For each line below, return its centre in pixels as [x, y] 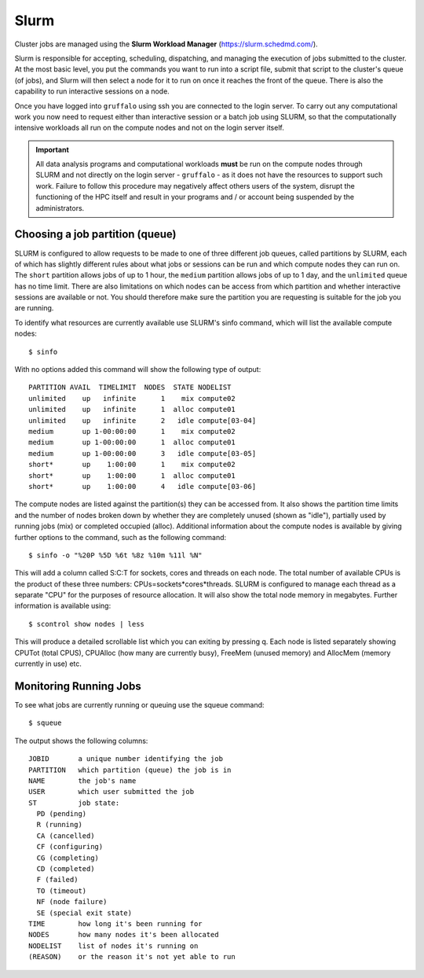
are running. [34, 308]
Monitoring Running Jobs [78, 686]
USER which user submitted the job [111, 792]
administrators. [60, 208]
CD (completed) [66, 869]
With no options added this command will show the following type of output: [138, 370]
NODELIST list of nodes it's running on [113, 946]
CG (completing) [68, 858]
